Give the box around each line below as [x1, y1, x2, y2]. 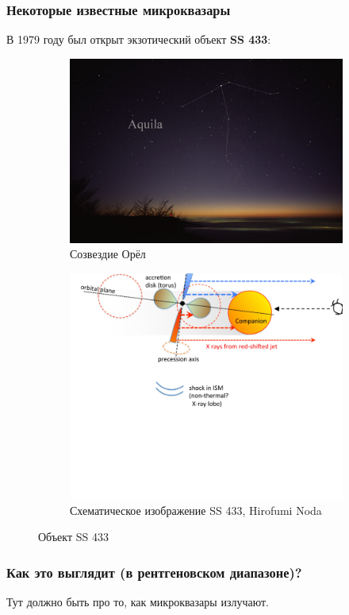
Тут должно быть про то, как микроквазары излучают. [6, 594, 269, 610]
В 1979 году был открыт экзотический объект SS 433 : [6, 31, 271, 48]
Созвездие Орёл [70, 246, 146, 262]
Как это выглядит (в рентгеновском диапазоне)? [6, 563, 302, 582]
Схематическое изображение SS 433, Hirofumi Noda [70, 501, 322, 518]
